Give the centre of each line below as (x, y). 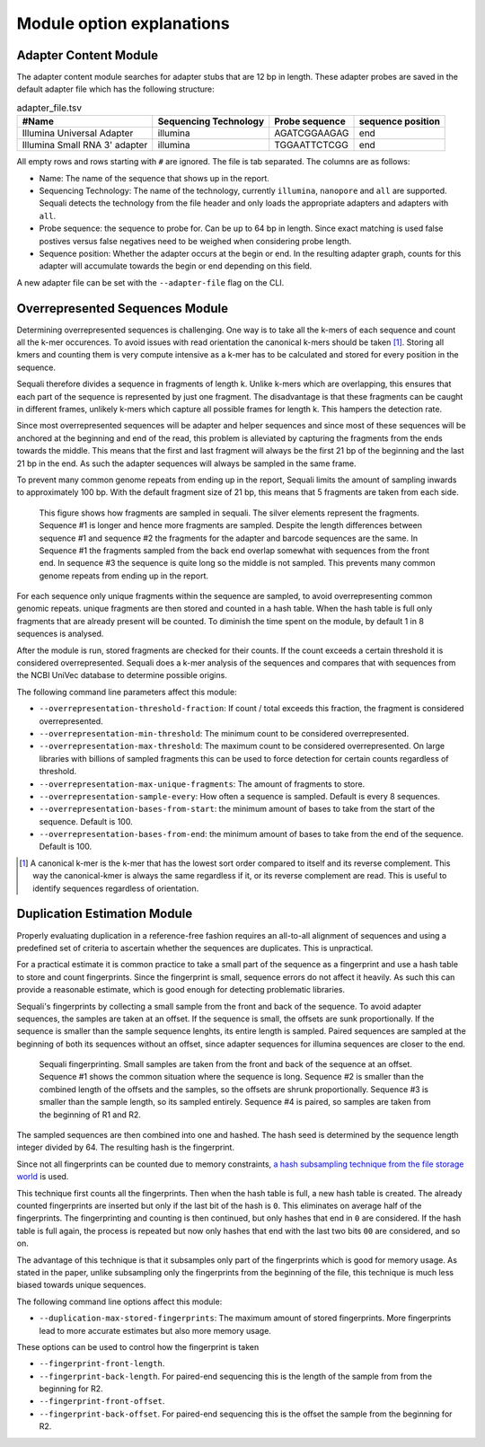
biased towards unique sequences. (82, 1285)
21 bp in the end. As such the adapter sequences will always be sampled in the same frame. (186, 463)
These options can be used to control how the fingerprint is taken (138, 1346)
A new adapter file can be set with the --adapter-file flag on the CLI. (150, 282)
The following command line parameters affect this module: (127, 692)
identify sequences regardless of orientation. (116, 888)
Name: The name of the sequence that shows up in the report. (154, 178)
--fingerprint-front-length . (102, 1363)
